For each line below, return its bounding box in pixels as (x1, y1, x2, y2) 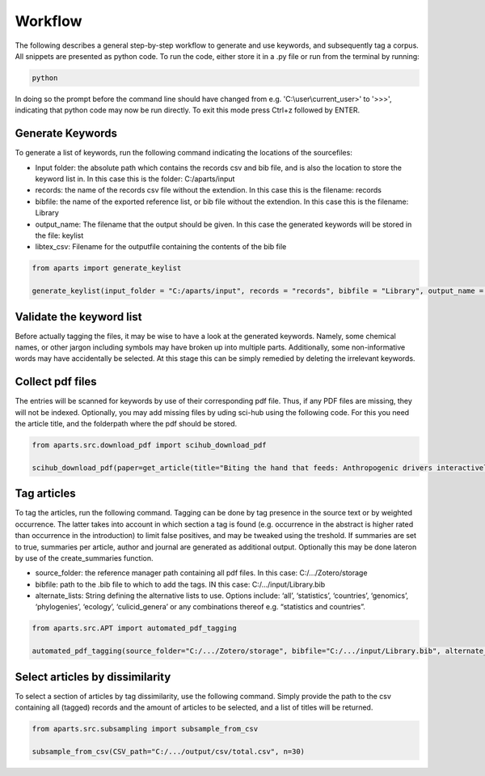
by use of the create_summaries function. (15, 553, 154, 562)
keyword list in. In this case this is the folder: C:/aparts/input (35, 174, 235, 184)
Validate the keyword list (15, 310, 142, 324)
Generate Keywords (15, 126, 117, 141)
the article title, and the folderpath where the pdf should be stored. (15, 419, 238, 429)
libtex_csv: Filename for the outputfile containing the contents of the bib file (35, 242, 287, 252)
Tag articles (15, 486, 76, 501)
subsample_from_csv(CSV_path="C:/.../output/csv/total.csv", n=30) (32, 747, 306, 756)
